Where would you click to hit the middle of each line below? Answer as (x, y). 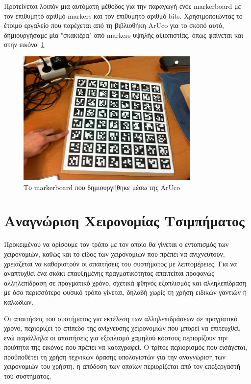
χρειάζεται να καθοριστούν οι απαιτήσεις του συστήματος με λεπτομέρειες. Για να (121, 263)
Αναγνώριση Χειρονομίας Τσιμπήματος (124, 221)
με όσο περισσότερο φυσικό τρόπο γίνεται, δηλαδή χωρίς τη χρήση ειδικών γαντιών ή (125, 292)
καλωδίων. (19, 301)
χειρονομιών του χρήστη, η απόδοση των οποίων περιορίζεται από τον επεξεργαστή (122, 366)
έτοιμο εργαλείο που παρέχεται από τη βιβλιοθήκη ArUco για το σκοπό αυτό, (114, 25)
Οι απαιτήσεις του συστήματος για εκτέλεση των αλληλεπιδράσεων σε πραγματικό (121, 318)
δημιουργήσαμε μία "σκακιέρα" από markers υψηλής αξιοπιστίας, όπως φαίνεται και (124, 35)
